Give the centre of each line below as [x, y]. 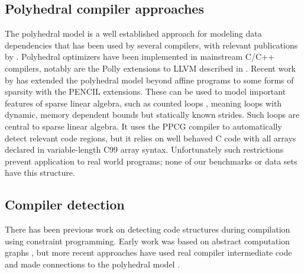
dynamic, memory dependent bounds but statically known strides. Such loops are [152, 115]
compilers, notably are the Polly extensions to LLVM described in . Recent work [151, 68]
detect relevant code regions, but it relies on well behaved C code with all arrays [151, 138]
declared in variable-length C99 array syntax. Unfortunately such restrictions [144, 149]
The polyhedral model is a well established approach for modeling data [133, 33]
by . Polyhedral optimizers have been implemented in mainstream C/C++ [140, 57]
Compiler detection [65, 204]
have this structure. [40, 173]
